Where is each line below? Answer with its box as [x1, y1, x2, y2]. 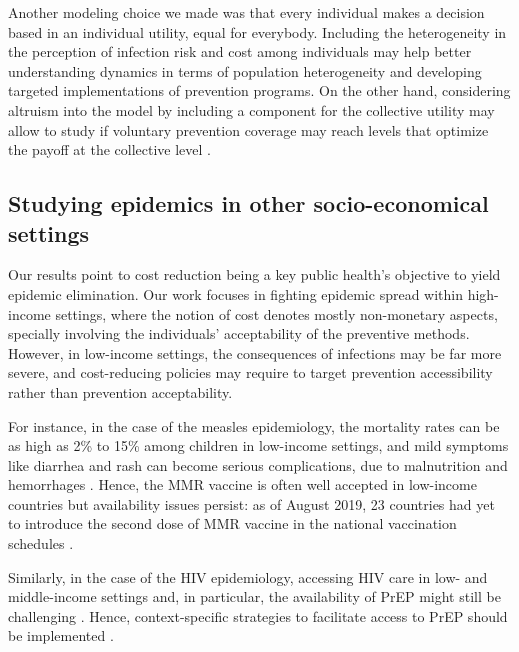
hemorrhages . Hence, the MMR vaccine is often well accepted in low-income [8, 474, 477, 495]
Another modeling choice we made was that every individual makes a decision [8, 2, 485, 22]
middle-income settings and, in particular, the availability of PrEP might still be [8, 586, 501, 607]
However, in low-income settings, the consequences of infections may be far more [8, 342, 502, 363]
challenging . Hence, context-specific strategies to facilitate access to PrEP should [8, 605, 508, 626]
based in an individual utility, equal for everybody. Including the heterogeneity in [8, 21, 507, 42]
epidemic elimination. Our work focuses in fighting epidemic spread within [8, 283, 463, 304]
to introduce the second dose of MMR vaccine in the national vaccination [8, 513, 457, 534]
